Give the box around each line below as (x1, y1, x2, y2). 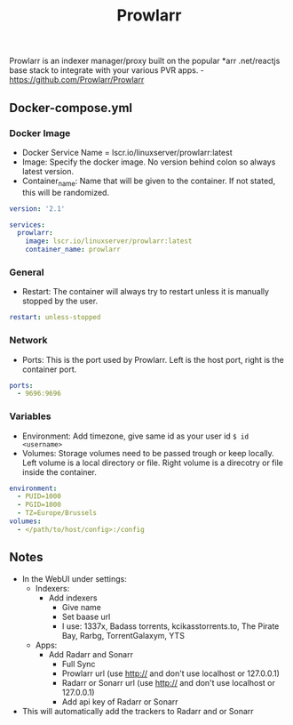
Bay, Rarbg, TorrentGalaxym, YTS (61, 630, 185, 640)
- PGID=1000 (17, 500, 62, 510)
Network (9, 334, 48, 347)
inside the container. (21, 466, 98, 477)
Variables (9, 410, 51, 423)
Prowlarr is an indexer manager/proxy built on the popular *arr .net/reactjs (9, 55, 281, 67)
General (9, 266, 44, 278)
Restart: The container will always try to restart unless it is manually (21, 286, 269, 297)
